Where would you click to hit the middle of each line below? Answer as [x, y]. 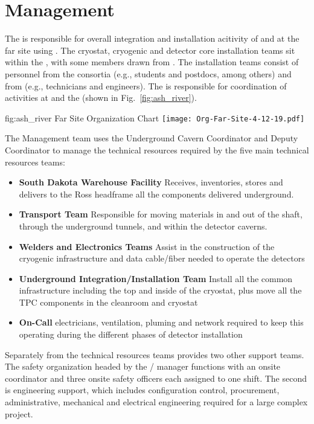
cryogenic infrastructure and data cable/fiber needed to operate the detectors [162, 258]
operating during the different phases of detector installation [131, 334]
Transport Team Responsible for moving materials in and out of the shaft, [161, 214]
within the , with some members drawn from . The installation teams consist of [152, 62]
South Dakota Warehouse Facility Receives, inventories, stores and [151, 182]
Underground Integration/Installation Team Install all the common [156, 278]
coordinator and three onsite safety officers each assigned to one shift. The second [156, 378]
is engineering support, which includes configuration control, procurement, [142, 390]
